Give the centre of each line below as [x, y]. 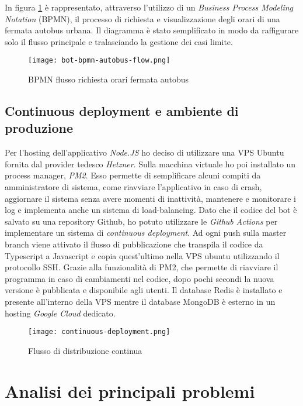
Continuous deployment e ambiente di [122, 111]
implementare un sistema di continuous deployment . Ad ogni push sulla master [146, 233]
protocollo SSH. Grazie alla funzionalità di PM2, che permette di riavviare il [142, 267]
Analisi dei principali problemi [130, 390]
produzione [39, 128]
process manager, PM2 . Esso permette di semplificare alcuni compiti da [133, 175]
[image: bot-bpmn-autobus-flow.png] [99, 61]
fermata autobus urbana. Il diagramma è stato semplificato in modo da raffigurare [152, 30]
